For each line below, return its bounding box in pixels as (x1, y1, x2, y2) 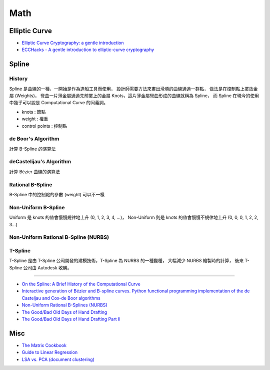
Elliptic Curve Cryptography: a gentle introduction (21, 40, 124, 46)
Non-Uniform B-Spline (9, 204, 65, 211)
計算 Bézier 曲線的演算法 (9, 168, 60, 175)
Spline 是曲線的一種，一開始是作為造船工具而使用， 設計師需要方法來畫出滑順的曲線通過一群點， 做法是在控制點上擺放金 (9, 86, 258, 92)
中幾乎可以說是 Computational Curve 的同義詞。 (9, 100, 108, 106)
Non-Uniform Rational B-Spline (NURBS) (9, 234, 109, 241)
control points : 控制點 (21, 123, 67, 129)
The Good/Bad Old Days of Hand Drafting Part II (21, 316, 120, 322)
